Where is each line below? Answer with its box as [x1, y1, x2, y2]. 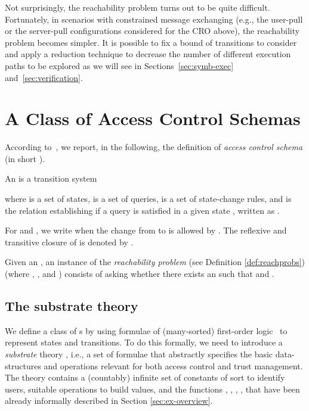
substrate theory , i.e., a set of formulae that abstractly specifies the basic [5, 348, 273, 360]
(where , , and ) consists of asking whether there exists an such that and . [5, 267, 274, 280]
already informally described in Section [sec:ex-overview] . [5, 394, 213, 407]
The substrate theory [5, 297, 138, 315]
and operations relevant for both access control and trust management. [44, 359, 303, 372]
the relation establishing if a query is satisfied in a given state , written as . [5, 204, 280, 216]
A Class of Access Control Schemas [5, 106, 301, 130]
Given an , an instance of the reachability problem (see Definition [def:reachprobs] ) [5, 256, 305, 268]
